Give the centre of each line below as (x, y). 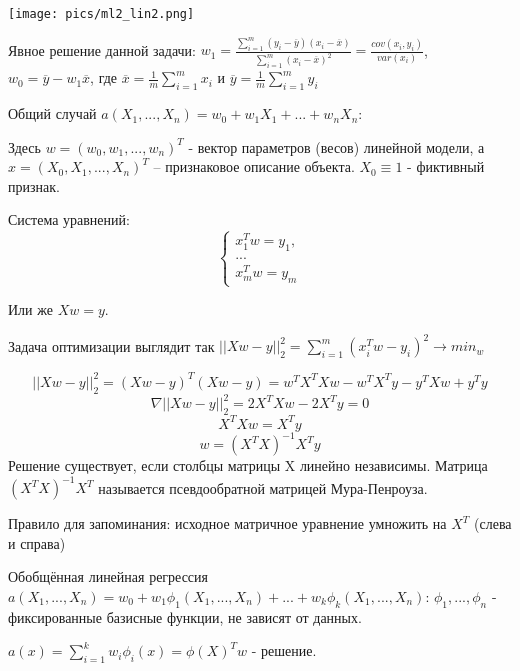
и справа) (37, 542)
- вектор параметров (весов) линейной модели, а (336, 146)
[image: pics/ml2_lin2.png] (101, 14)
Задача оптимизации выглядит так (111, 345)
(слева (493, 523)
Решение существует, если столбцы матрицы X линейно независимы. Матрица (248, 465)
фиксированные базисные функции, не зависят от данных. (185, 616)
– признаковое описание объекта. (254, 166)
